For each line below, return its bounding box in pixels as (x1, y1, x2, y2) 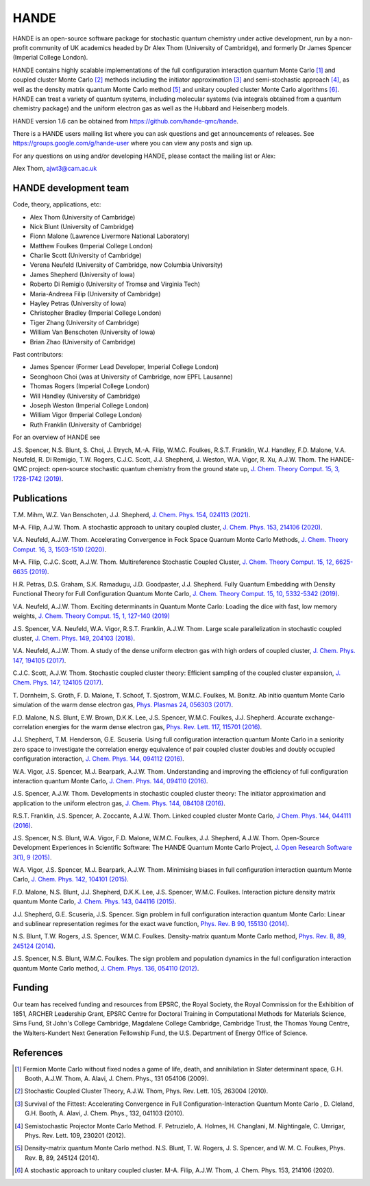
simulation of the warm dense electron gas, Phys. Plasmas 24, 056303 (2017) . (12, 700, 234, 709)
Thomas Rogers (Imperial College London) (29, 382, 150, 390)
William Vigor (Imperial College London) (29, 411, 143, 419)
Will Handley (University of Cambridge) (29, 392, 140, 400)
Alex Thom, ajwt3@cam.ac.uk (12, 165, 97, 173)
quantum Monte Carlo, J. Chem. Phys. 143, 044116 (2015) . (12, 897, 177, 905)
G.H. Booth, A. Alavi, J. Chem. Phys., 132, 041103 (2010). (25, 1109, 184, 1117)
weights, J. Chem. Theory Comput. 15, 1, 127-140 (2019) (12, 612, 171, 620)
